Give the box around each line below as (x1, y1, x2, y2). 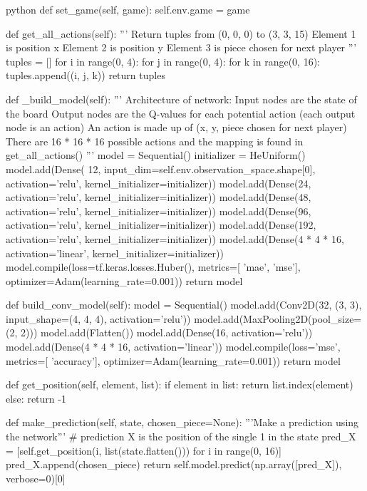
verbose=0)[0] (6, 470, 66, 485)
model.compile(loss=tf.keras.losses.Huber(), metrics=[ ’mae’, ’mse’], (6, 259, 301, 274)
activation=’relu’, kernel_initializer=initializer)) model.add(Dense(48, (6, 190, 311, 205)
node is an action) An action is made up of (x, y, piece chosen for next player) (6, 120, 347, 135)
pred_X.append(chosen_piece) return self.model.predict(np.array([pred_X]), (6, 457, 342, 472)
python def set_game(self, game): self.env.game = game (6, 2, 250, 16)
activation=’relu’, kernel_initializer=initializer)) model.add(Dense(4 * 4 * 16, (6, 231, 344, 246)
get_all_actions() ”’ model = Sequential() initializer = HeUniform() (6, 148, 306, 162)
